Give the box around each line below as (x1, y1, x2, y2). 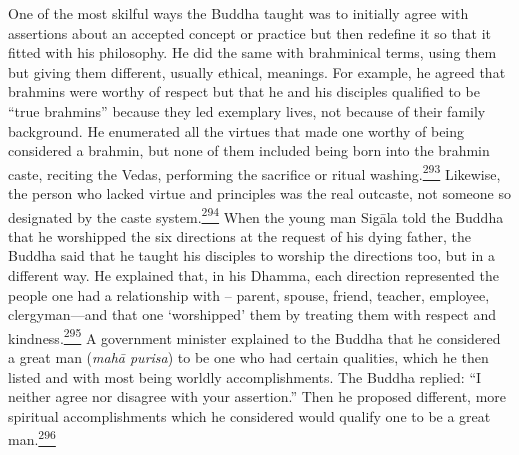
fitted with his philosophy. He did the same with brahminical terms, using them (8, 42, 497, 63)
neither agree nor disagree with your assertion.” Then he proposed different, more (8, 386, 507, 407)
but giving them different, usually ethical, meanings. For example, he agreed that (8, 61, 506, 82)
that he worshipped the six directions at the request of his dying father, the (8, 225, 471, 246)
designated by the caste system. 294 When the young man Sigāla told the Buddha (8, 203, 504, 227)
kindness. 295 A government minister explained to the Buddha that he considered (8, 324, 501, 348)
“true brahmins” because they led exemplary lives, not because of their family (8, 100, 486, 121)
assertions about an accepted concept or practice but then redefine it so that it (8, 22, 492, 43)
